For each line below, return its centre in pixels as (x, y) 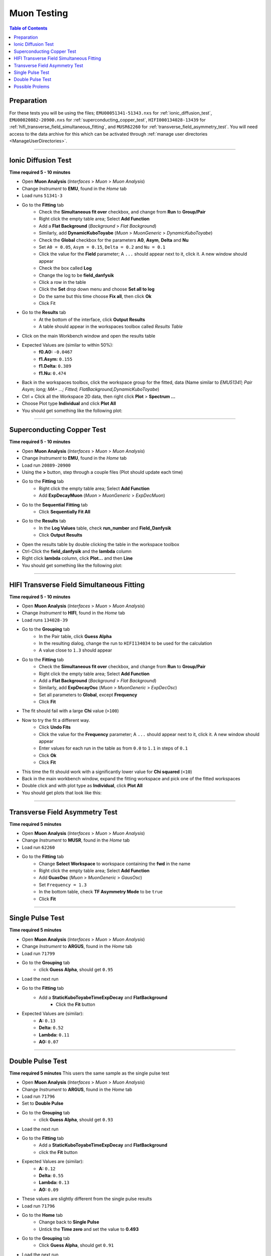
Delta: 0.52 (51, 1028)
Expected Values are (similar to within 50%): (67, 345)
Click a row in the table (62, 282)
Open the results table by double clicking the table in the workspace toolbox (101, 544)
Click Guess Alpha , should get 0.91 (76, 1245)
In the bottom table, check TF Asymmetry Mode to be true (101, 892)
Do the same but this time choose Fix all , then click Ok (95, 296)
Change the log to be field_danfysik (76, 275)
